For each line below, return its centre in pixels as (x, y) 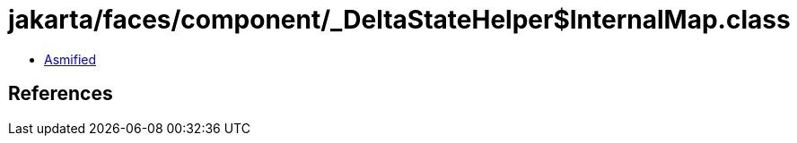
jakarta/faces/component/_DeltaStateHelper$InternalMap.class (399, 20)
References (61, 94)
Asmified (70, 59)
